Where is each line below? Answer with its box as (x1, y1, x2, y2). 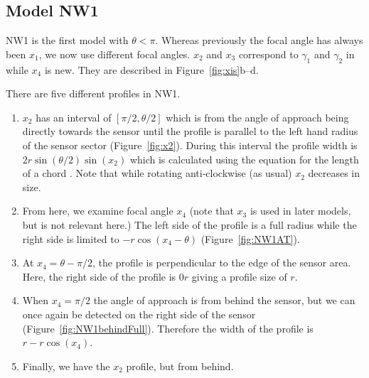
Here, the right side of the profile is (22, 269, 176, 283)
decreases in (308, 166, 360, 180)
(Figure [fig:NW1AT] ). (200, 231, 300, 246)
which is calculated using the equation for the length (129, 151, 359, 166)
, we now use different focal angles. (38, 46, 191, 61)
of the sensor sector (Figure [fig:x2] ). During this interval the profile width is (22, 137, 358, 152)
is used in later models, (250, 203, 351, 218)
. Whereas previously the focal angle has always (155, 33, 363, 48)
